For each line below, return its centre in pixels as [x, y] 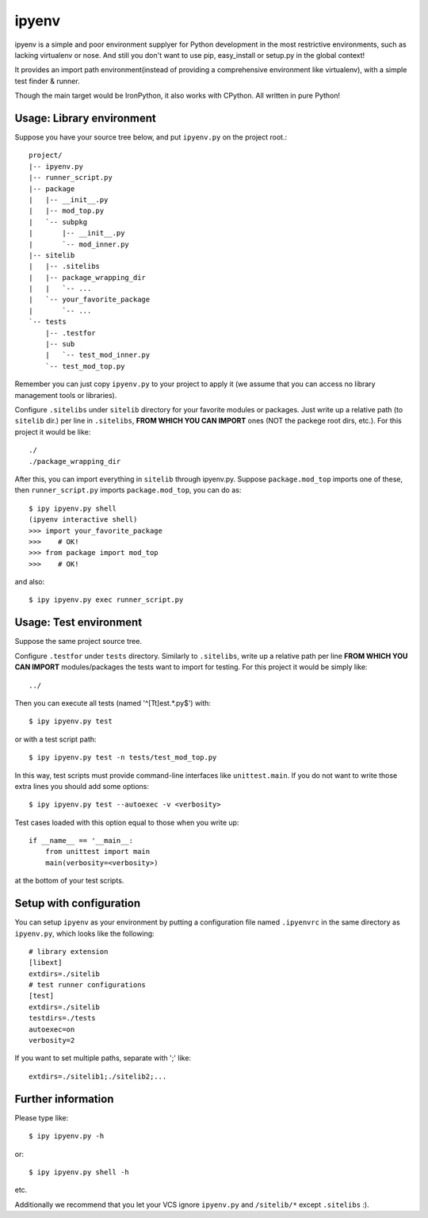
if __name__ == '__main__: [81, 841]
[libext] [46, 963]
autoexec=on [52, 1029]
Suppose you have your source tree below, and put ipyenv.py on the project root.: [151, 137]
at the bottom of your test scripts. [69, 881]
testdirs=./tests [62, 1018]
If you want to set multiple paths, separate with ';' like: [103, 1058]
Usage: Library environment [85, 118]
